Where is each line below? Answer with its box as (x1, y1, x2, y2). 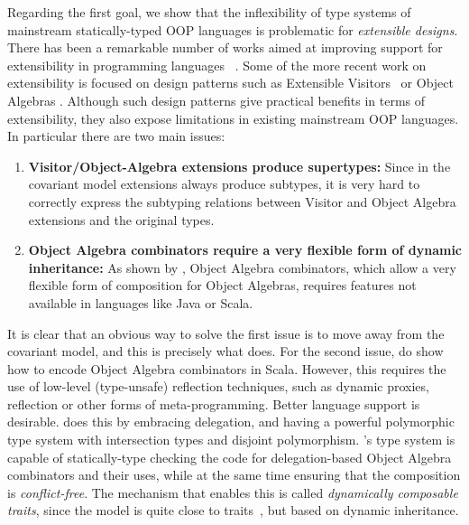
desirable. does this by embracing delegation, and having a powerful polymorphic (7, 412, 455, 431)
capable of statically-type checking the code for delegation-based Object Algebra (7, 447, 452, 466)
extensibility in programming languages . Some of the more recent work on (7, 55, 427, 74)
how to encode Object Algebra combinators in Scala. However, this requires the (7, 359, 446, 378)
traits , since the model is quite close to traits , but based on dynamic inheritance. (7, 501, 459, 520)
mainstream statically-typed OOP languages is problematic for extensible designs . (7, 20, 458, 39)
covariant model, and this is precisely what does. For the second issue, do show (7, 342, 444, 361)
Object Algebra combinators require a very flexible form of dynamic (28, 240, 462, 259)
